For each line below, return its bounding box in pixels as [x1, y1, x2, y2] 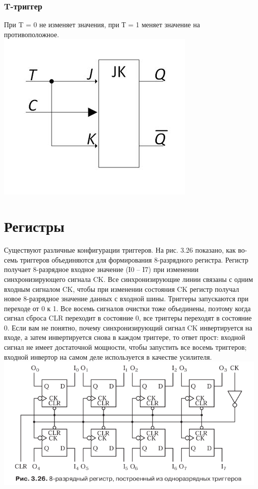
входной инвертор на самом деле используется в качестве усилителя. [4, 351, 212, 362]
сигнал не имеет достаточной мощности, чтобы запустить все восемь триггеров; [4, 342, 247, 352]
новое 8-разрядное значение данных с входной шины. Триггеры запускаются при [4, 293, 249, 304]
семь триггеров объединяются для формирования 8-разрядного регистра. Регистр [4, 254, 249, 265]
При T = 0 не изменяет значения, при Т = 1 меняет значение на [4, 19, 200, 30]
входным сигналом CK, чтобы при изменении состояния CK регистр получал [4, 283, 239, 294]
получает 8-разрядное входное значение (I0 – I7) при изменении [4, 264, 198, 274]
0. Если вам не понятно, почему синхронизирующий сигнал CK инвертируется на [4, 322, 253, 332]
